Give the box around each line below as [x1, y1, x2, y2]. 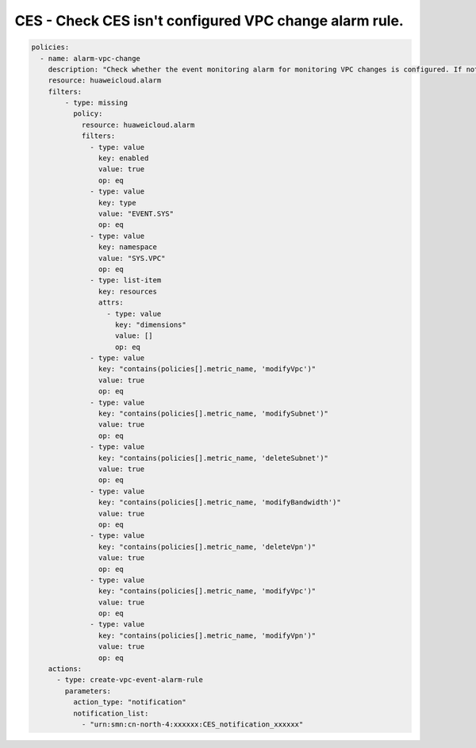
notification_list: [72, 708, 149, 718]
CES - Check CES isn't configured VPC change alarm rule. [14, 12, 404, 29]
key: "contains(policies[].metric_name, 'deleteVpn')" [98, 542, 317, 551]
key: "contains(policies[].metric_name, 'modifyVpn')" [98, 631, 317, 640]
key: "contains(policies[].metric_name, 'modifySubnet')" [98, 409, 329, 418]
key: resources [98, 286, 158, 296]
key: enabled [98, 154, 149, 163]
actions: [48, 665, 83, 673]
